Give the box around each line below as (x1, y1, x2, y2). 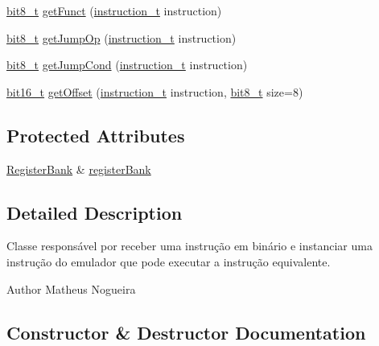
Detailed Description (6, 200, 183, 224)
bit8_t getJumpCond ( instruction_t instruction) (6, 56, 248, 73)
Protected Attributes (6, 122, 185, 147)
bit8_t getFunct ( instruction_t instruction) (6, 2, 222, 19)
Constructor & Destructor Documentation (6, 319, 366, 344)
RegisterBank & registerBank (6, 160, 151, 177)
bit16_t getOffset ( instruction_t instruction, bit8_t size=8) (6, 83, 303, 100)
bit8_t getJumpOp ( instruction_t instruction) (6, 29, 237, 46)
